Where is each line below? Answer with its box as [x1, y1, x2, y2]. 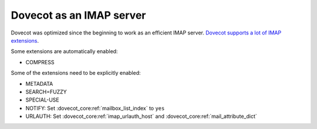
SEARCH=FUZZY [25, 88, 67, 95]
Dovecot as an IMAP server [11, 9, 146, 22]
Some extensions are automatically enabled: [11, 48, 118, 55]
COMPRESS [25, 58, 55, 65]
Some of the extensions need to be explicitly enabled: [11, 69, 141, 76]
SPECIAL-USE [25, 96, 59, 103]
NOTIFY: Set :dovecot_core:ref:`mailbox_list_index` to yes [25, 104, 165, 111]
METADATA [25, 80, 53, 87]
